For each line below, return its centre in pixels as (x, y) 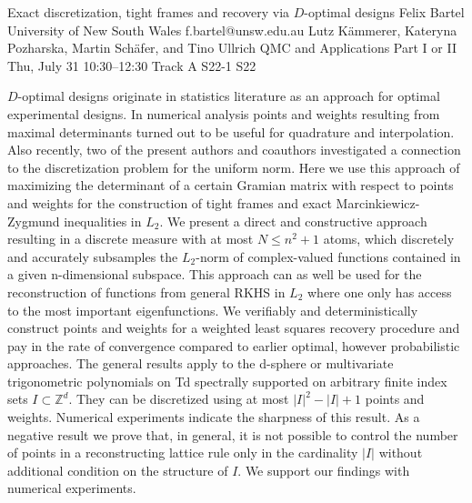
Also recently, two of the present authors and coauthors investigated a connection (234, 150)
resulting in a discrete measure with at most (131, 239)
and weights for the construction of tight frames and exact (170, 202)
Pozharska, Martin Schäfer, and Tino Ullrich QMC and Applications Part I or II (232, 48)
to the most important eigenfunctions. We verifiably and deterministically (213, 310)
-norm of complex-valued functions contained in (328, 256)
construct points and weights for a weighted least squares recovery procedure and (234, 328)
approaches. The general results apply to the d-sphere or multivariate (201, 363)
